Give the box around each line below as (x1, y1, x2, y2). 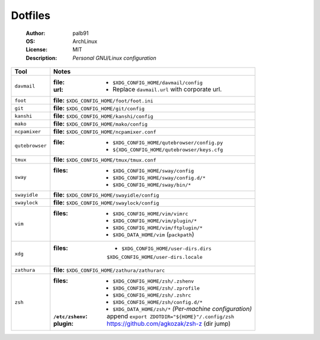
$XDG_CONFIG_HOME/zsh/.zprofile (113, 285, 200, 291)
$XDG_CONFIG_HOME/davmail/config (113, 80, 203, 86)
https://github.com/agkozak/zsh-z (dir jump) (107, 320, 231, 328)
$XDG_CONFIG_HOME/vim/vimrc (113, 211, 188, 217)
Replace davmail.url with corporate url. (113, 85, 222, 94)
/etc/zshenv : (53, 312, 88, 320)
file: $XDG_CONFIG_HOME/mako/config (53, 120, 148, 128)
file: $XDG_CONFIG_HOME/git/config (53, 104, 145, 113)
